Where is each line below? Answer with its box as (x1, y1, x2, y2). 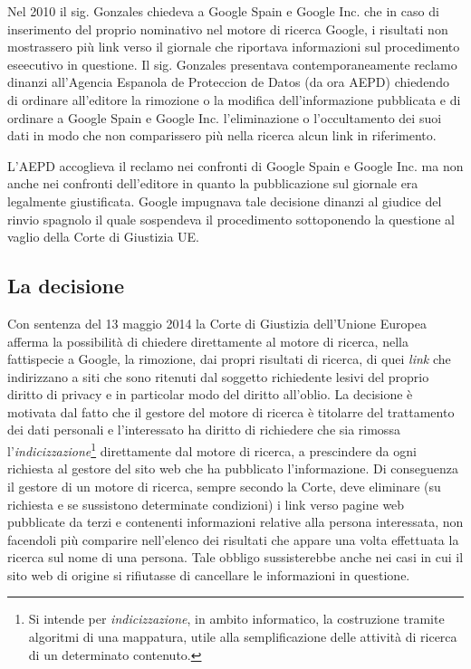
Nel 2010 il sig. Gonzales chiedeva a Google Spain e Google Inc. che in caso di (7, 2, 439, 20)
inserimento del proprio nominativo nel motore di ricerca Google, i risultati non (7, 19, 448, 38)
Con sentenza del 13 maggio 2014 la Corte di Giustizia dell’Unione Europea (7, 313, 427, 332)
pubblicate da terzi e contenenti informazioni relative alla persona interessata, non (7, 512, 464, 531)
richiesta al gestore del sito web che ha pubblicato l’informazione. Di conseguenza (7, 459, 458, 478)
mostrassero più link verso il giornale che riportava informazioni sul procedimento (7, 37, 460, 56)
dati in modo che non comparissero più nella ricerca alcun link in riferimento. (7, 126, 437, 145)
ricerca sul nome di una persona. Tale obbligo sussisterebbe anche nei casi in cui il (7, 548, 464, 567)
